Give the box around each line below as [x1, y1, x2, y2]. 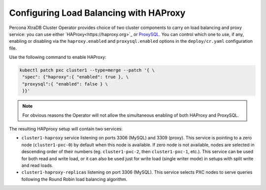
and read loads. [21, 162, 54, 168]
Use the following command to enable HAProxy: [9, 54, 106, 60]
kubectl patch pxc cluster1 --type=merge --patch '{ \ [19, 67, 155, 73]
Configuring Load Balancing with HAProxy [9, 7, 186, 18]
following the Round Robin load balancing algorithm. [21, 176, 128, 182]
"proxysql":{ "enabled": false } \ [22, 81, 108, 87]
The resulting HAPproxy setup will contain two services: [9, 126, 123, 132]
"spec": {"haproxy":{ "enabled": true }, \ [22, 74, 129, 80]
